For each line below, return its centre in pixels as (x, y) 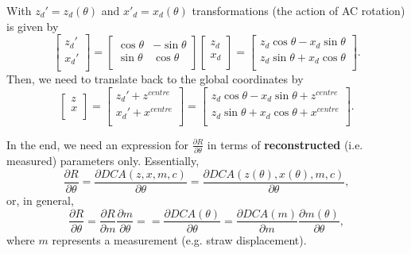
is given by (33, 26)
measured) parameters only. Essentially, (103, 161)
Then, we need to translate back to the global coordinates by (155, 79)
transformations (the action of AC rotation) (299, 10)
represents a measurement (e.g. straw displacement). (179, 239)
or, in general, (40, 200)
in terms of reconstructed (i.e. (285, 144)
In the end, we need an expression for (97, 144)
